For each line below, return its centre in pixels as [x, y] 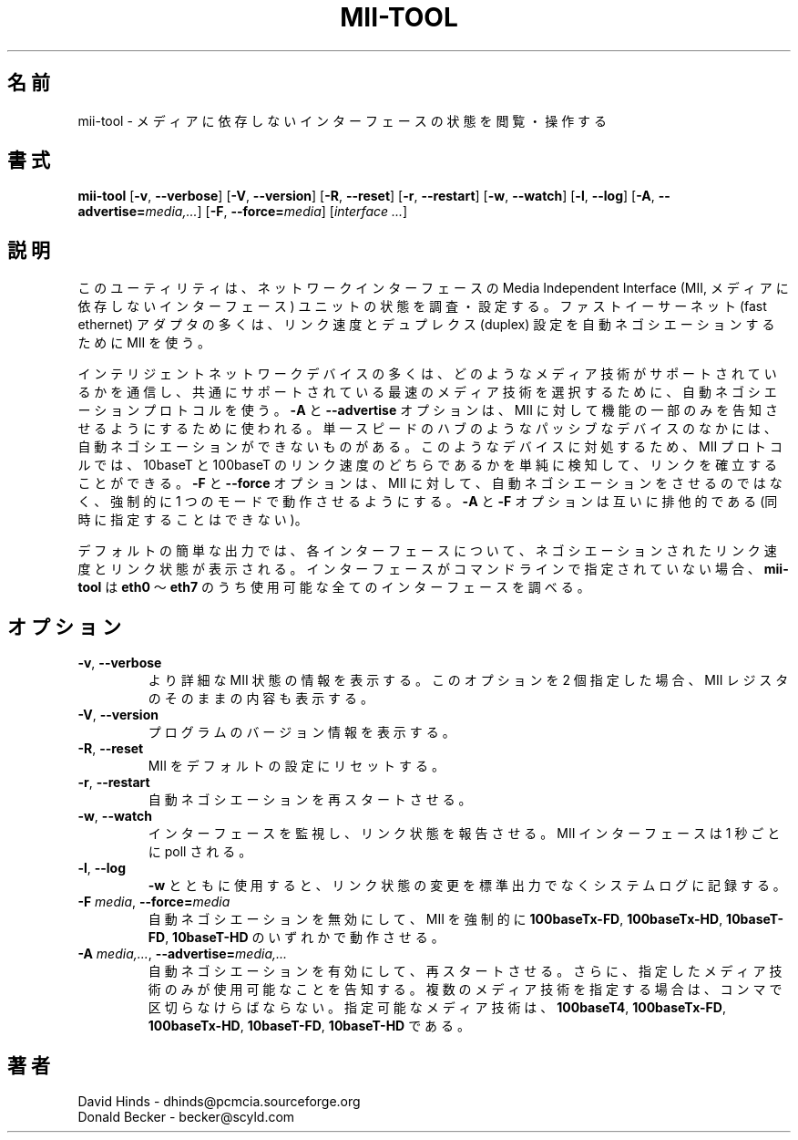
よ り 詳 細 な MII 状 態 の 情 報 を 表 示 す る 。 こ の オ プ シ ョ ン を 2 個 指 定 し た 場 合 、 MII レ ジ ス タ [468, 680]
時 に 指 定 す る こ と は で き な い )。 [193, 520]
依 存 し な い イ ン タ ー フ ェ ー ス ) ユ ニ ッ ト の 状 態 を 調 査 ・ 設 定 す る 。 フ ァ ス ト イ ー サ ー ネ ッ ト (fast [422, 306]
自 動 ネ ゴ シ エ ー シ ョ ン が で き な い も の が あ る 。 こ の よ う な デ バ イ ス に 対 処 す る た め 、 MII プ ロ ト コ [430, 447]
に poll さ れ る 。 [200, 852]
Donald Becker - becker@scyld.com [186, 1116]
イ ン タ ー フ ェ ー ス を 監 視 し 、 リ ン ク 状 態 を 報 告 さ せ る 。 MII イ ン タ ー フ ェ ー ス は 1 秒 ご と [464, 834]
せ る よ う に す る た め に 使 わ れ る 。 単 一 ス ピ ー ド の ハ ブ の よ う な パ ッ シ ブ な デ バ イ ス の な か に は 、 [427, 429]
